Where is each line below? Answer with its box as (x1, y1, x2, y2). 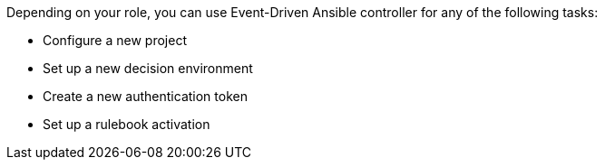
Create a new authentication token (43, 88, 248, 104)
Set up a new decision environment (43, 60, 253, 76)
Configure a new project (43, 32, 187, 48)
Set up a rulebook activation (43, 116, 210, 132)
